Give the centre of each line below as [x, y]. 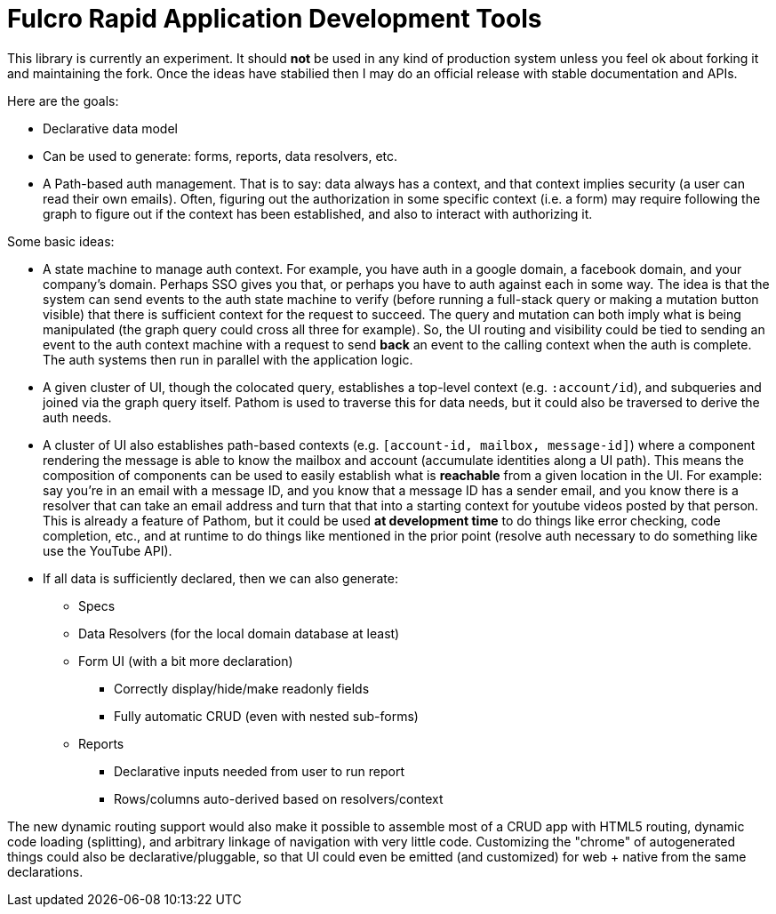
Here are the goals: [63, 100]
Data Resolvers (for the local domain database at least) [239, 633]
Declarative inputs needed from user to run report [260, 771]
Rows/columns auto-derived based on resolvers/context [279, 798]
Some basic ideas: [61, 241]
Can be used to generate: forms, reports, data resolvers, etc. [220, 156]
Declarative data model [110, 128]
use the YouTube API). [108, 550]
